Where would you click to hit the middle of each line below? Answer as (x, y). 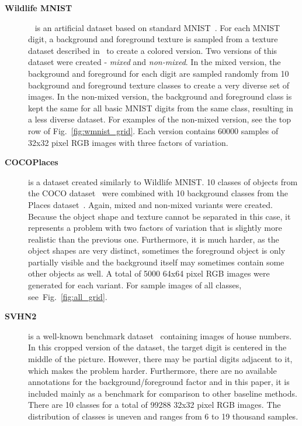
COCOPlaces (32, 162)
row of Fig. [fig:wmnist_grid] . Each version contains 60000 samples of (153, 130)
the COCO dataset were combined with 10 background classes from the (158, 193)
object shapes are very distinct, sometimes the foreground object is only (157, 251)
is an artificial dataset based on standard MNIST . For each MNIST (157, 27)
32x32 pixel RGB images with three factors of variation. (128, 142)
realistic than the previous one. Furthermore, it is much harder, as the (154, 239)
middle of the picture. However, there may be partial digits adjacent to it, (160, 359)
